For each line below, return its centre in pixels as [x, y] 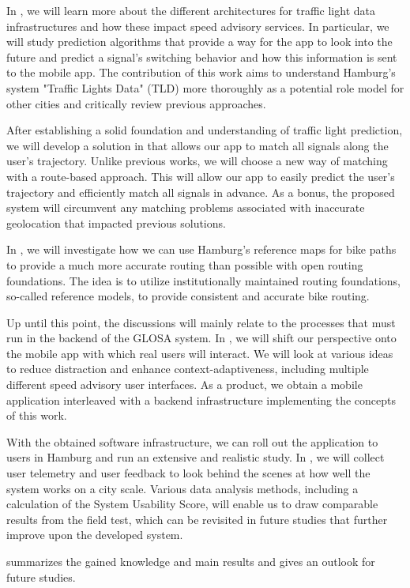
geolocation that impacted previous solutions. [116, 222]
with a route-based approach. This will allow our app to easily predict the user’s [201, 176]
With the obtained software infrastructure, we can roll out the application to [192, 441]
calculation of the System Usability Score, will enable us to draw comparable [192, 504]
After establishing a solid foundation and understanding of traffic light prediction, [205, 130]
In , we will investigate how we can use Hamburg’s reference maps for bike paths [201, 249]
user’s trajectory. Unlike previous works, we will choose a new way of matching [197, 161]
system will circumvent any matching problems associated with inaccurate [186, 207]
